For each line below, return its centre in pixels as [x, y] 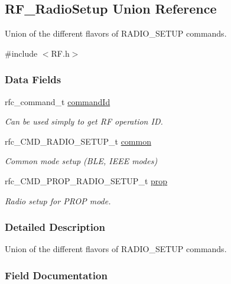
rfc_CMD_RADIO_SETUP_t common [78, 141]
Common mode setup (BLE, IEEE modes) [81, 161]
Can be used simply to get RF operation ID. [84, 121]
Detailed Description [55, 227]
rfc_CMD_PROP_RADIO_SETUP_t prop [86, 180]
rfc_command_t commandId [58, 101]
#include [21, 53]
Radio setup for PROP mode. [58, 200]
